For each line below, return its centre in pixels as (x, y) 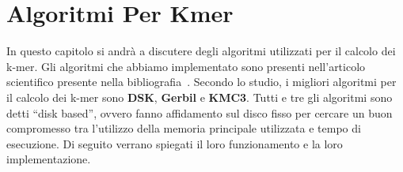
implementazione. (49, 159)
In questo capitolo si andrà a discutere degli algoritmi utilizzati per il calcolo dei (201, 51)
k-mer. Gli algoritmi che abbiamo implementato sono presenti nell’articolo (186, 66)
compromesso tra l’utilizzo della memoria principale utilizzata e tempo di (184, 128)
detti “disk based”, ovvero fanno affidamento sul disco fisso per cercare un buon (200, 112)
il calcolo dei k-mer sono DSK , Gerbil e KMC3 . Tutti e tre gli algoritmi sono (200, 97)
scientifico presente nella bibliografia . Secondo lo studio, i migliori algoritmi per (201, 82)
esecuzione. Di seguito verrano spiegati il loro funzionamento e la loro (175, 143)
